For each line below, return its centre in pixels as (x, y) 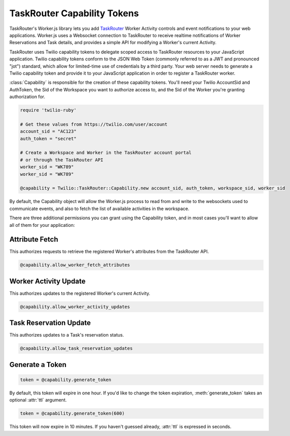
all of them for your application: (42, 225)
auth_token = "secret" (48, 139)
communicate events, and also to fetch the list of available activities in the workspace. (100, 209)
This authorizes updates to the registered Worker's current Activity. (80, 293)
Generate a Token (38, 365)
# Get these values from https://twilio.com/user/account (94, 124)
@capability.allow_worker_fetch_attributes (75, 265)
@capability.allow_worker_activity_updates (75, 307)
